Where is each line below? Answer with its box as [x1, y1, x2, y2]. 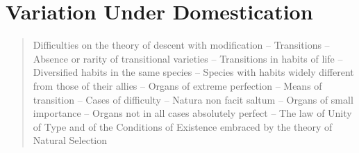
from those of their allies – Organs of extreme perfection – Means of [33, 78, 322, 92]
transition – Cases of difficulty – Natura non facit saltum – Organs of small [33, 92, 353, 106]
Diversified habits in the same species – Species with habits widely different [33, 65, 354, 79]
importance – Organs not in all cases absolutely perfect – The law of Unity [33, 106, 352, 120]
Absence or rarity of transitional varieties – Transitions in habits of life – [33, 51, 343, 65]
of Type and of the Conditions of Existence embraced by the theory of [33, 119, 333, 134]
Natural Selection [33, 133, 108, 147]
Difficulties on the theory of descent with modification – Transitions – [33, 38, 330, 52]
